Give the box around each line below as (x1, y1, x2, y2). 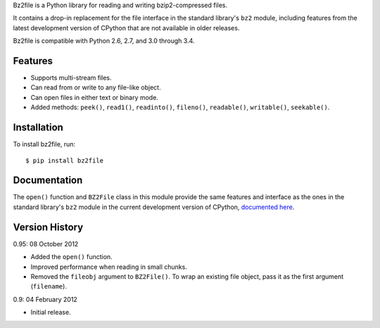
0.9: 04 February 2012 (13, 295, 77, 303)
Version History (13, 221, 84, 233)
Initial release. (30, 308, 71, 317)
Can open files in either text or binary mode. (30, 93, 158, 101)
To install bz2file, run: (13, 140, 76, 149)
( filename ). (30, 282, 67, 291)
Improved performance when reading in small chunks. (30, 263, 188, 271)
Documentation (13, 175, 83, 187)
